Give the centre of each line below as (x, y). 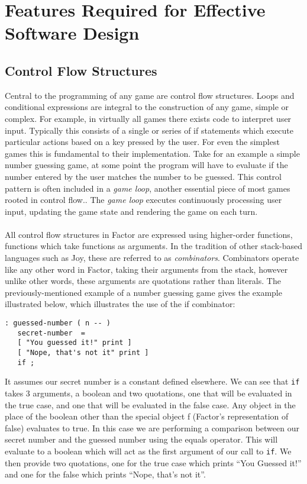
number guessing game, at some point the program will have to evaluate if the (146, 165)
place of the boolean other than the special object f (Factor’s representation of (147, 416)
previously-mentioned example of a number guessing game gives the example (143, 292)
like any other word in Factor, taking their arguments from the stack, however (146, 269)
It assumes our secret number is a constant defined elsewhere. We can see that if (152, 381)
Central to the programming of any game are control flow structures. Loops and (150, 95)
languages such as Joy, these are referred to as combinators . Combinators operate (152, 258)
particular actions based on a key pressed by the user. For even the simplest (142, 142)
